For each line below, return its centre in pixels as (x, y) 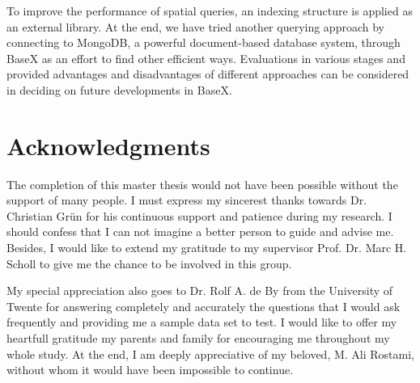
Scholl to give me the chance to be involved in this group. (149, 263)
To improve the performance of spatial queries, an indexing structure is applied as (210, 11)
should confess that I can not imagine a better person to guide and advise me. (200, 231)
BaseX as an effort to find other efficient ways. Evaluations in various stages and (206, 58)
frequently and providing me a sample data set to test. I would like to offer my (202, 322)
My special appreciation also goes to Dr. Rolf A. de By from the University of (200, 290)
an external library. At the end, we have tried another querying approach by (195, 26)
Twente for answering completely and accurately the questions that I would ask (204, 306)
